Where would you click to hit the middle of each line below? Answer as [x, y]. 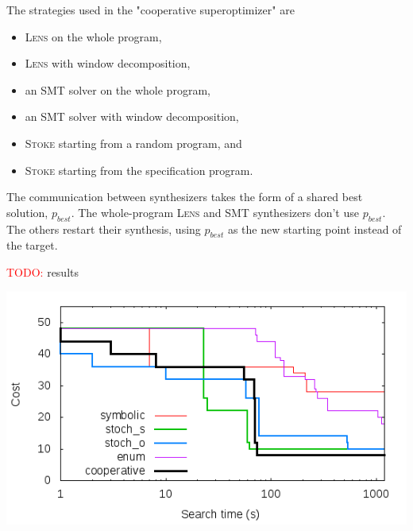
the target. [32, 245]
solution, [27, 212]
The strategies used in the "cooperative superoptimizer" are [151, 10]
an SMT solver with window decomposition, [132, 116]
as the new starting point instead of [315, 229]
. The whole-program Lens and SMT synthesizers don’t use [215, 212]
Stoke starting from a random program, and [133, 143]
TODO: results [43, 271]
